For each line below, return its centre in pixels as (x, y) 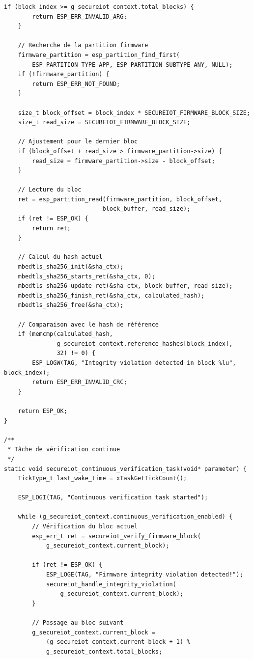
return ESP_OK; (42, 411)
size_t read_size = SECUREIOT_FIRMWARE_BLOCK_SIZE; (104, 123)
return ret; (52, 228)
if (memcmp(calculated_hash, (65, 334)
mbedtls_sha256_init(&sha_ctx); (71, 267)
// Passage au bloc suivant (78, 623)
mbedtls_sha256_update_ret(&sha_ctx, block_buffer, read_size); (125, 286)
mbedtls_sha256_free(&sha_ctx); (71, 305)
